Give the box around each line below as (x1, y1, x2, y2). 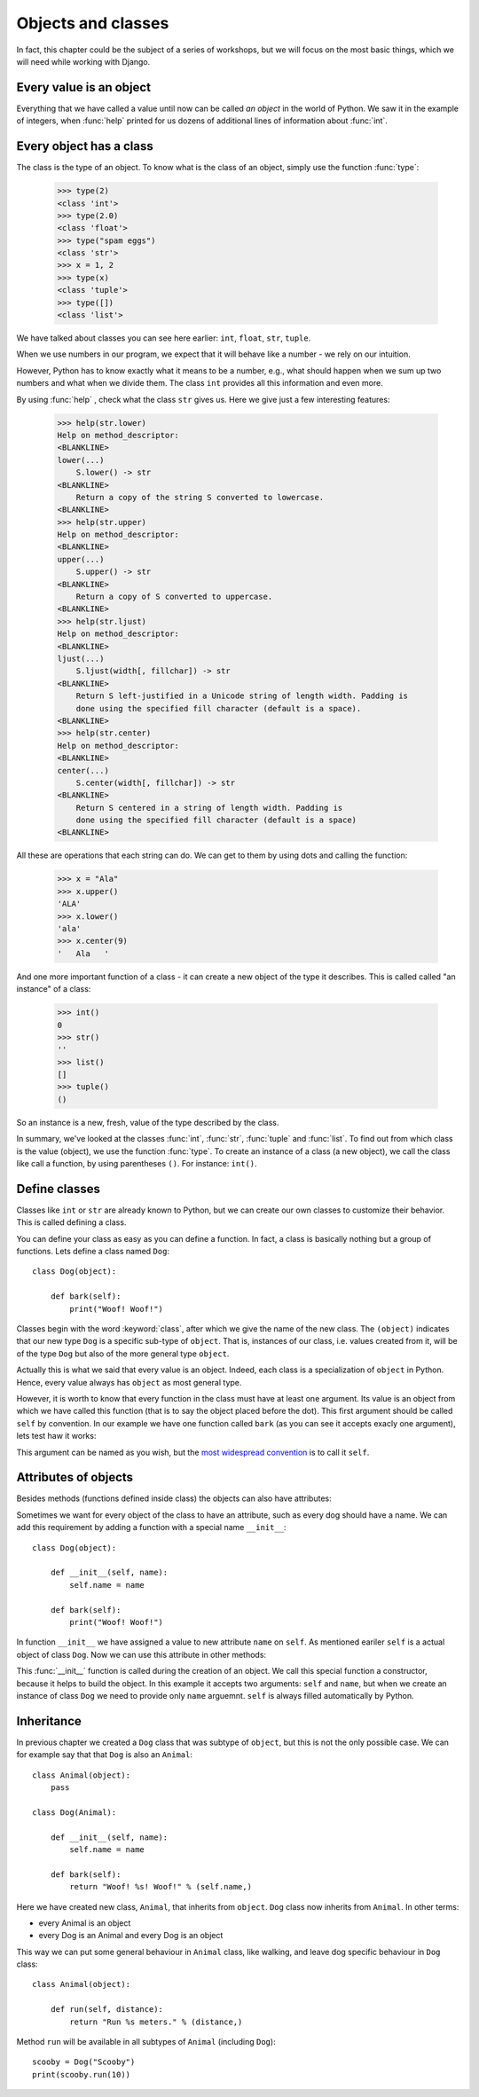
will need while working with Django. (16, 56, 151, 67)
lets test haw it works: (16, 1431, 97, 1441)
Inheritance (16, 1713, 82, 1729)
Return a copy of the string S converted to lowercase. (75, 492, 325, 502)
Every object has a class (16, 138, 154, 154)
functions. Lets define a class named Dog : (16, 1246, 170, 1257)
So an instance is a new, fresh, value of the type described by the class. (16, 1117, 279, 1127)
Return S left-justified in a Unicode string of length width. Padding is (75, 691, 408, 701)
